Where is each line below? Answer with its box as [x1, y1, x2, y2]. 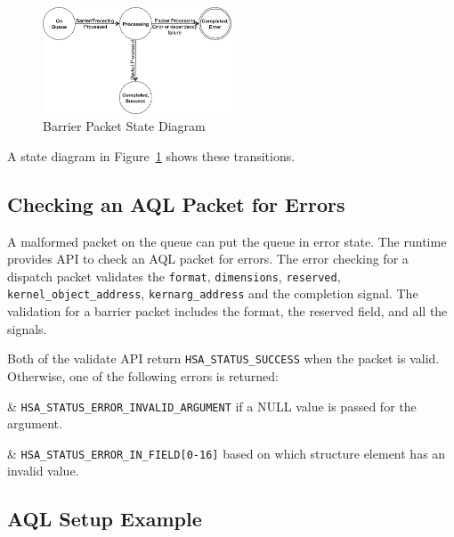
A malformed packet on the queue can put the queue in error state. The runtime [7, 232, 447, 250]
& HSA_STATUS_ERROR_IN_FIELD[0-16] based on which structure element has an [7, 443, 446, 462]
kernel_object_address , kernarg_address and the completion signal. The [7, 284, 418, 303]
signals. [7, 319, 47, 338]
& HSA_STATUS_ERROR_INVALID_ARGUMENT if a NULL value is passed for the [7, 396, 417, 415]
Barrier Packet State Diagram [43, 117, 206, 135]
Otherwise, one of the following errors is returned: [7, 366, 279, 385]
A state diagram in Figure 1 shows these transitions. [7, 146, 296, 165]
